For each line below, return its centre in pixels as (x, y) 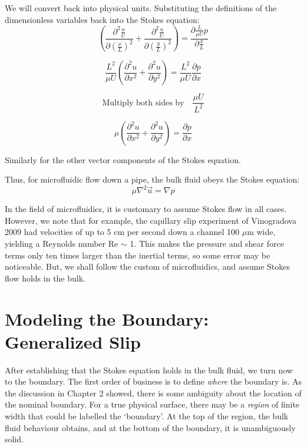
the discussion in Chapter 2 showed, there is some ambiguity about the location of (153, 393)
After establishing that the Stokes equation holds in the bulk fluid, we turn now (149, 370)
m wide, (261, 232)
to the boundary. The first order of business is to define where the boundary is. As (153, 381)
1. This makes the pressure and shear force (207, 243)
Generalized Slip (73, 341)
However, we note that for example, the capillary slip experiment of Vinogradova (151, 220)
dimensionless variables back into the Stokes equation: (102, 19)
